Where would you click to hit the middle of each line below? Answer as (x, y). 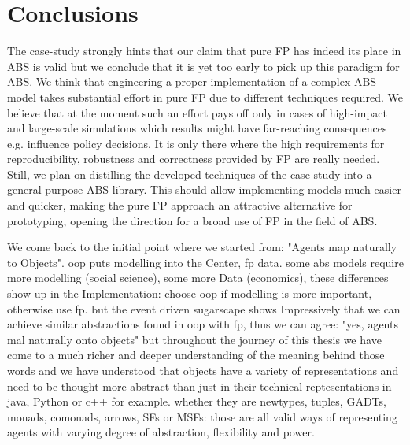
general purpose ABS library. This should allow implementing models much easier (204, 189)
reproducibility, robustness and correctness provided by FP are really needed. (194, 159)
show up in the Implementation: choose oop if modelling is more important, (190, 293)
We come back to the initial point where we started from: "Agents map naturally (202, 247)
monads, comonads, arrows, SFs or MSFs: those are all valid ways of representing (202, 416)
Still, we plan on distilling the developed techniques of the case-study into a (190, 174)
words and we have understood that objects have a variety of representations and (203, 370)
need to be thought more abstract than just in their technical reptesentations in (199, 386)
